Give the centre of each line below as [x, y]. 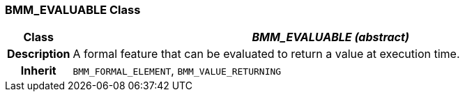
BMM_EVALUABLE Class [73, 10]
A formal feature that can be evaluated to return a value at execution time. [266, 54]
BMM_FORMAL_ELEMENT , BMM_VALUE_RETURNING [177, 71]
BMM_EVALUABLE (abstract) [330, 37]
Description [39, 54]
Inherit [38, 71]
